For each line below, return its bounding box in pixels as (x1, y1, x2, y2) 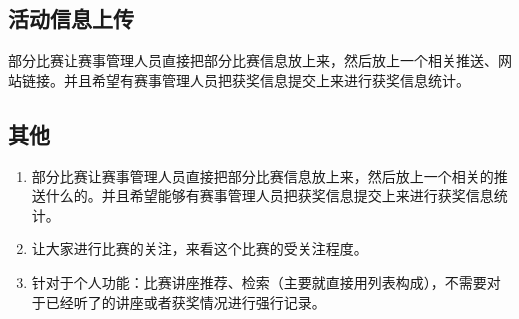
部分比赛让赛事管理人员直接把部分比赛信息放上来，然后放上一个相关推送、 (8, 50, 498, 71)
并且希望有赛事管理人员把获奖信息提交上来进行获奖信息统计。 (63, 69, 470, 90)
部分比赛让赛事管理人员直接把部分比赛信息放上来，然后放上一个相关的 (31, 165, 494, 186)
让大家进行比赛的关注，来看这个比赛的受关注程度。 (31, 238, 368, 259)
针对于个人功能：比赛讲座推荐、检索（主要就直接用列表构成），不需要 (31, 271, 487, 292)
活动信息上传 (8, 3, 134, 34)
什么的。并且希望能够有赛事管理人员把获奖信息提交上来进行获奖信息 (45, 185, 494, 206)
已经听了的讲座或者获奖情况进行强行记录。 (45, 291, 326, 312)
